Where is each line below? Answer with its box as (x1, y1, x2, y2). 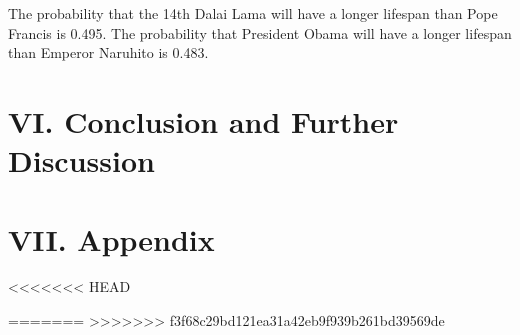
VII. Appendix (8, 218, 215, 259)
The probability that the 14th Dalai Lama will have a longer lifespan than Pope (8, 3, 498, 23)
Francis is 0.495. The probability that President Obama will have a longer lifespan (8, 22, 512, 43)
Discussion (8, 140, 155, 181)
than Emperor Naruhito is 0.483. (8, 42, 209, 63)
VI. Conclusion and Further (8, 100, 399, 141)
